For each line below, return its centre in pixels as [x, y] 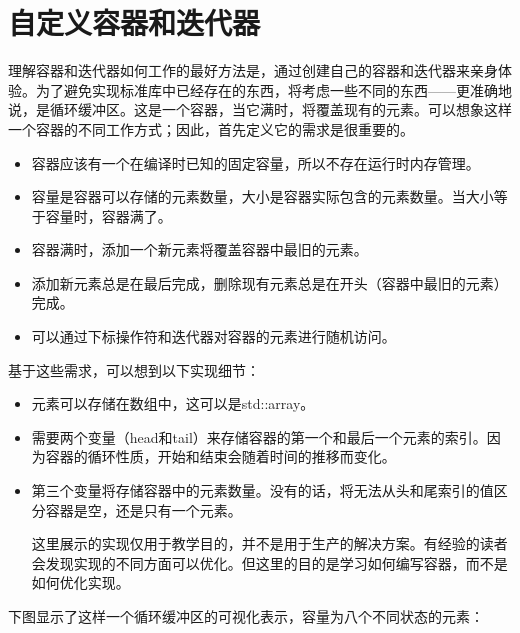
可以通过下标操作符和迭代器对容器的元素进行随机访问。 [213, 336]
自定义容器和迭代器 [134, 22]
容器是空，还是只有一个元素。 [143, 509]
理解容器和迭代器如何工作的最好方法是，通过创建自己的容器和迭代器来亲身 [253, 70]
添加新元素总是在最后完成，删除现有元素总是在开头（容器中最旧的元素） [269, 282]
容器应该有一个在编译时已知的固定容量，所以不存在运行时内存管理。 [255, 162]
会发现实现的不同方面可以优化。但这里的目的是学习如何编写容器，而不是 [269, 562]
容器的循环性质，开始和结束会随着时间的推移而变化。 [220, 456]
